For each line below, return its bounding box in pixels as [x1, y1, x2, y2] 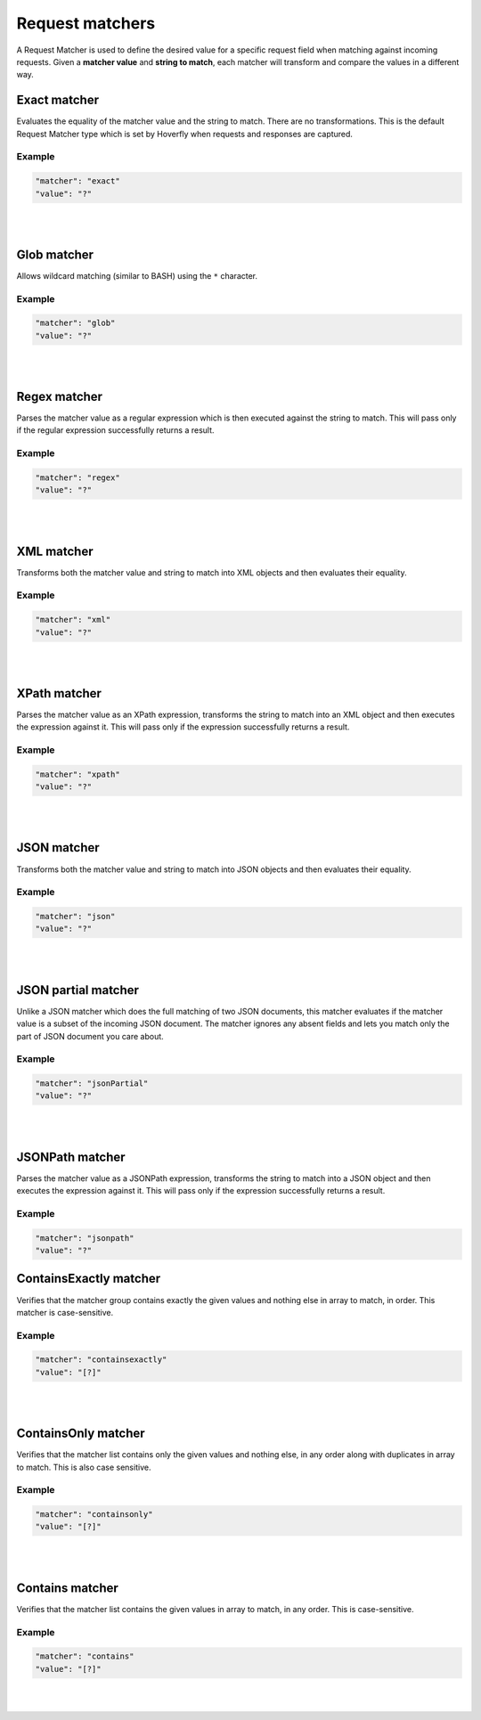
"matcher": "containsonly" [35, 1510, 153, 1520]
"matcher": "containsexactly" [35, 1355, 167, 1365]
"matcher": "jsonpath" [35, 1233, 135, 1243]
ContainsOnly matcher [16, 1426, 146, 1441]
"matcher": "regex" [35, 473, 120, 483]
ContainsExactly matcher [16, 1271, 161, 1286]
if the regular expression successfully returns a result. [16, 425, 215, 436]
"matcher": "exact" [35, 176, 120, 186]
